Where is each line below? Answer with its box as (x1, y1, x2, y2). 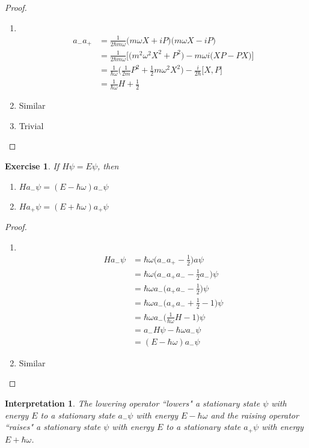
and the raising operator (210, 408, 299, 421)
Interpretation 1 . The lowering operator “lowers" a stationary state (5, 396, 260, 409)
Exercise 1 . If (5, 160, 60, 172)
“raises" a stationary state (5, 420, 101, 433)
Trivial (19, 119, 44, 132)
